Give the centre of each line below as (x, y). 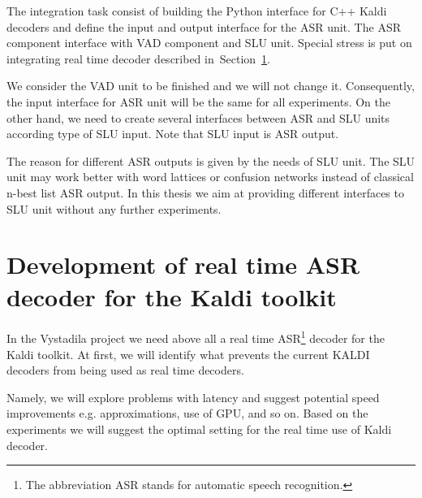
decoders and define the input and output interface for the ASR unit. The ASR (204, 26)
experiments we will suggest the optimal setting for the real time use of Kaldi (199, 429)
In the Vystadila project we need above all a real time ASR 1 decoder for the (196, 337)
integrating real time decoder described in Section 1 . (138, 58)
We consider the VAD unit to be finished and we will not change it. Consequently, (211, 86)
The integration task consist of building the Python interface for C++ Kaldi (197, 11)
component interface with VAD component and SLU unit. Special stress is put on (209, 43)
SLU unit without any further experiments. (114, 208)
